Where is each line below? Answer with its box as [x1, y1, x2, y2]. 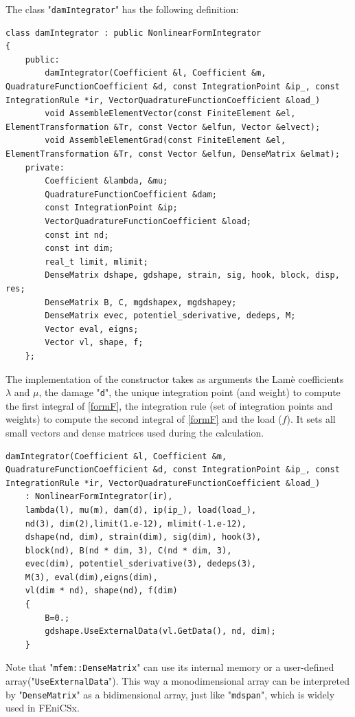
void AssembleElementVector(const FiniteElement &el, [45, 109, 296, 119]
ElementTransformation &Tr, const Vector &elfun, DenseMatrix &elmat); [5, 149, 340, 159]
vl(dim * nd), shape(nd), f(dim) [25, 586, 178, 596]
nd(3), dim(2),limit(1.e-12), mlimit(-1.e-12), [25, 518, 247, 529]
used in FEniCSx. [5, 701, 80, 715]
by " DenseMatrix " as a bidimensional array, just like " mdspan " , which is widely [5, 687, 335, 701]
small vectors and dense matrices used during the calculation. [5, 425, 264, 439]
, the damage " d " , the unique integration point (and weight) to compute [38, 385, 341, 399]
